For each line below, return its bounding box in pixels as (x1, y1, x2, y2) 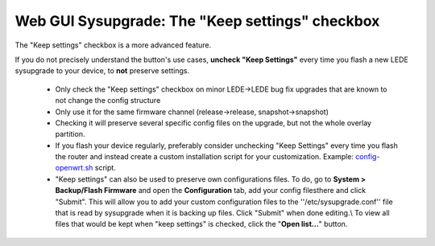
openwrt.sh (55, 163, 93, 173)
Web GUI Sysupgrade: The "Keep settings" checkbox (14, 12, 380, 30)
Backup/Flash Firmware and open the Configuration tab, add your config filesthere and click (55, 186, 367, 195)
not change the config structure (55, 96, 161, 105)
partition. (55, 129, 85, 139)
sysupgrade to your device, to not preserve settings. (14, 66, 190, 76)
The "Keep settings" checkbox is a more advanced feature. (14, 40, 212, 50)
